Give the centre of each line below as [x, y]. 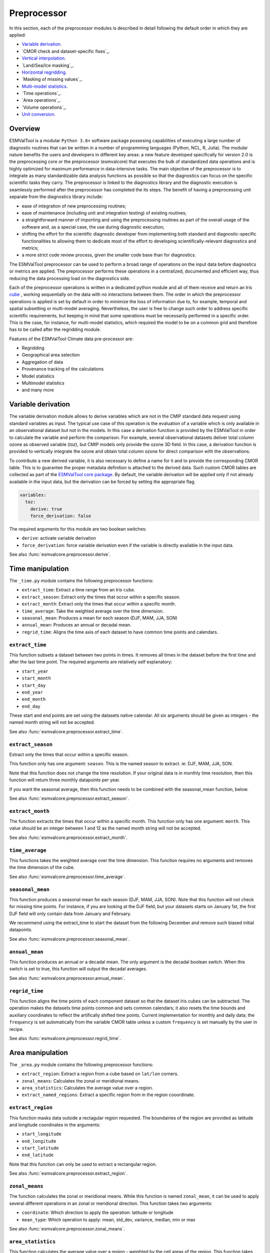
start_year [35, 671]
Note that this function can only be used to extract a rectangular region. [83, 1164]
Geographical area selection [51, 355]
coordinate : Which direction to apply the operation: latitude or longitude [97, 1212]
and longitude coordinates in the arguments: [55, 1125]
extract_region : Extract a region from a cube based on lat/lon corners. [100, 1074]
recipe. [16, 1029]
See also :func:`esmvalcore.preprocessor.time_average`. [67, 877]
